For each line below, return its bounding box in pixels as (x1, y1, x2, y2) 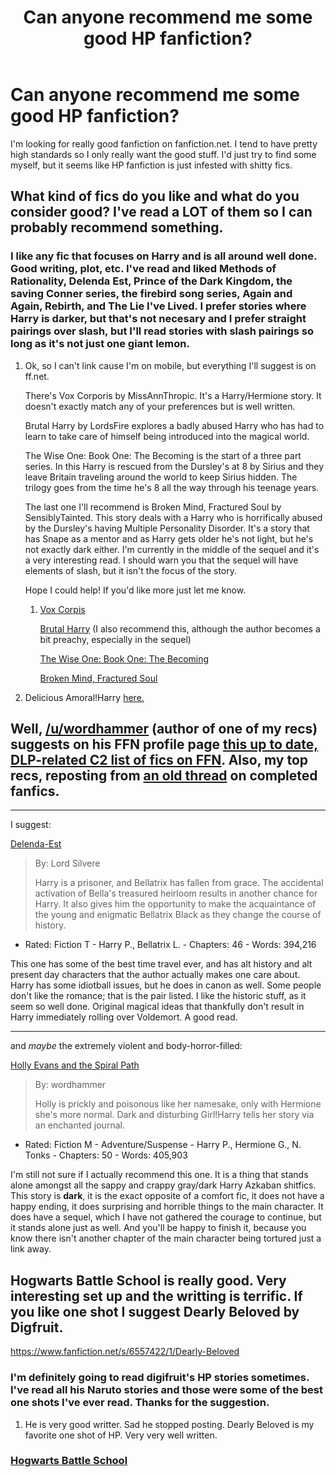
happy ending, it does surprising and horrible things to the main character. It (10, 1201, 324, 1213)
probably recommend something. (10, 219, 224, 236)
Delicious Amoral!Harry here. (24, 691, 145, 703)
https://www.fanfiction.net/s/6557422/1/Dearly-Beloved (10, 1346, 240, 1358)
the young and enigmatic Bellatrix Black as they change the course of (34, 909, 322, 921)
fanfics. (10, 783, 60, 800)
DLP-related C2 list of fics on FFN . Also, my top (10, 752, 309, 769)
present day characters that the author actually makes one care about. (10, 969, 301, 981)
